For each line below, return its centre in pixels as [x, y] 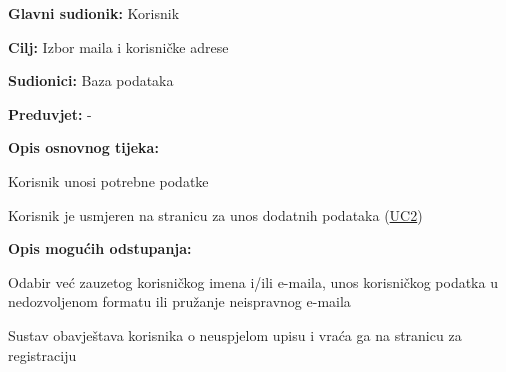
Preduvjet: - [50, 113]
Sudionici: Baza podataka [91, 80]
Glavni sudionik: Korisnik [94, 13]
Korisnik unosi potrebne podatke [108, 180]
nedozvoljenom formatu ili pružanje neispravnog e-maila [179, 301]
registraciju [42, 354]
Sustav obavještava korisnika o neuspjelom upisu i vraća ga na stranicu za [235, 334]
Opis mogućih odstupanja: [100, 248]
